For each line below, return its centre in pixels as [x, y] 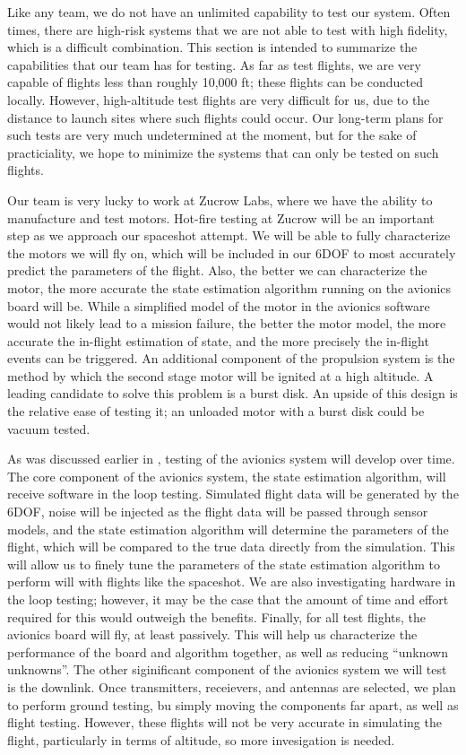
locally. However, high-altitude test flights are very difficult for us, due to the [219, 99]
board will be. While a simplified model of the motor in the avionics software [219, 305]
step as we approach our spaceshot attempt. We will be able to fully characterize [229, 235]
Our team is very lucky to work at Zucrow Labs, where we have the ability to [220, 200]
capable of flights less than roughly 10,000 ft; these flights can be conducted [215, 82]
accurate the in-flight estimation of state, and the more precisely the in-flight [218, 340]
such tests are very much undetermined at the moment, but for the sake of [212, 135]
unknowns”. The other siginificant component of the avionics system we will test [227, 669]
